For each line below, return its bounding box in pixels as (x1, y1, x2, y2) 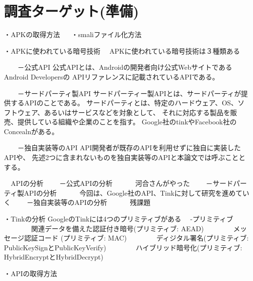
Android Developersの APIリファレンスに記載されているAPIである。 (4, 71, 219, 81)
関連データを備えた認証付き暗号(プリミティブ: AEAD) (31, 223, 204, 233)
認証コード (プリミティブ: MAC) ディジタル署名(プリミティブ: (24, 233, 249, 243)
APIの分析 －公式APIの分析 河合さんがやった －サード (10, 178, 234, 188)
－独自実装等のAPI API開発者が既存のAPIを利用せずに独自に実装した (17, 142, 241, 153)
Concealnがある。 (4, 126, 58, 136)
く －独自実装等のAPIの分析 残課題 (4, 197, 151, 207)
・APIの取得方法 (4, 268, 58, 278)
